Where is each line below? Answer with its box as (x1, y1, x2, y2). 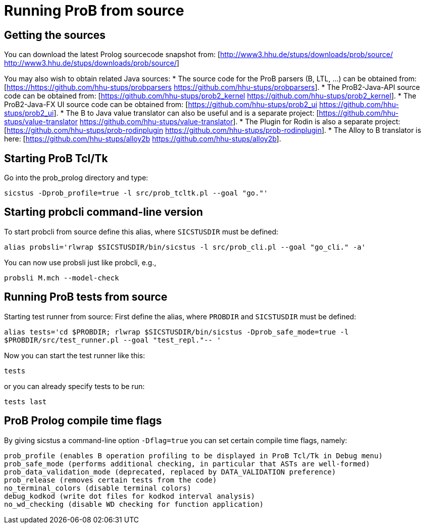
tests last (4, 397, 47, 406)
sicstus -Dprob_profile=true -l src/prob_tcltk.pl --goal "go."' (4, 189, 268, 198)
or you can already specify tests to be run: (4, 381, 145, 391)
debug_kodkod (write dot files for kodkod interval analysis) (4, 492, 255, 500)
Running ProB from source (4, 2, 184, 19)
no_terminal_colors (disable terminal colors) (4, 484, 191, 492)
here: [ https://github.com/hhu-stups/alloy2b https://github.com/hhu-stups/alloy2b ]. (4, 134, 281, 143)
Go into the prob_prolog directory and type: (4, 173, 148, 182)
